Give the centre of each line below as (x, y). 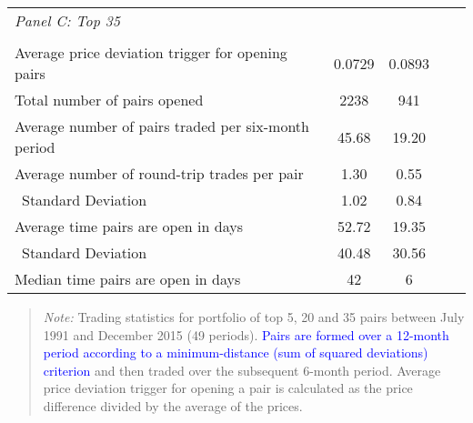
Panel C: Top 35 (67, 20)
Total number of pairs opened (109, 100)
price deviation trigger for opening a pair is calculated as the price (228, 388)
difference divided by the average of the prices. (173, 405)
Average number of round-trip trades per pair (159, 173)
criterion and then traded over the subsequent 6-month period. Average (242, 370)
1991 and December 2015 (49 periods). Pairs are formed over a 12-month (246, 334)
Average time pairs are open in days (129, 226)
